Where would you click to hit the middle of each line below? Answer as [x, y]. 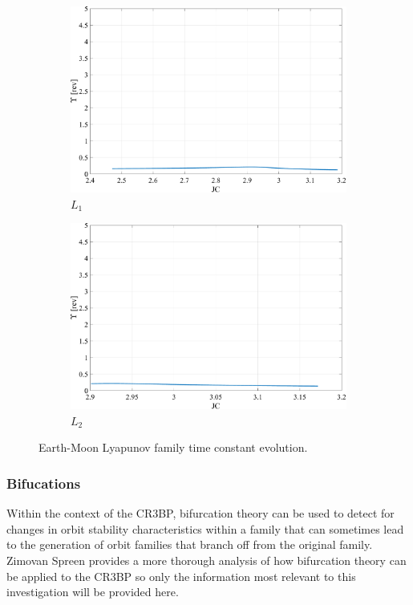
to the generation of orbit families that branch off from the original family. [190, 544]
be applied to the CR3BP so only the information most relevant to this [181, 576]
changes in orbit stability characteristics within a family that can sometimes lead [205, 528]
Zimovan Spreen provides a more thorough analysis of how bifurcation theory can [206, 560]
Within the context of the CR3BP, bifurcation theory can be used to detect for [200, 513]
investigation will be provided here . [93, 592]
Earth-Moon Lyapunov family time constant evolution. [173, 447]
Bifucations [44, 483]
